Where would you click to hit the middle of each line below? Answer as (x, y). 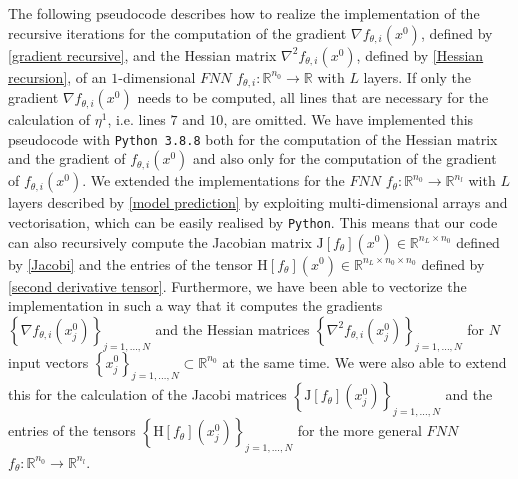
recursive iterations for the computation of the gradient (177, 32)
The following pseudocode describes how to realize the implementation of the (244, 13)
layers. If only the (417, 76)
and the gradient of (67, 158)
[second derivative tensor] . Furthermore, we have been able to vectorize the (237, 285)
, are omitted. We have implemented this (348, 119)
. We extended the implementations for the (213, 180)
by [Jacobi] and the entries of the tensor (130, 263)
